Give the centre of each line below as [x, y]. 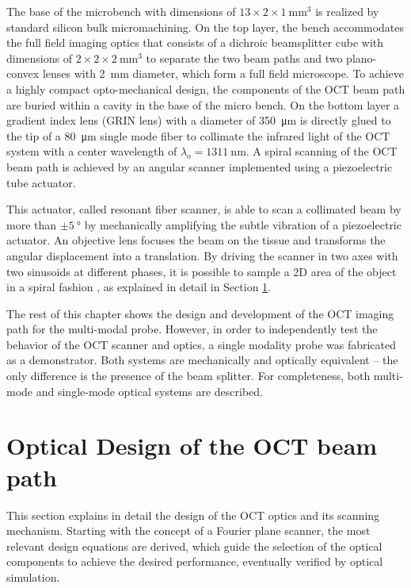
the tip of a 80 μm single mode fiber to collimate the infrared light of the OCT [198, 135]
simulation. [33, 576]
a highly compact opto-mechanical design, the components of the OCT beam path [206, 88]
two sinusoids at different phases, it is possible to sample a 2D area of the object [202, 271]
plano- [362, 58]
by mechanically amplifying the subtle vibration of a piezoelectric [243, 224]
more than [32, 224]
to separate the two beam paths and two [244, 58]
